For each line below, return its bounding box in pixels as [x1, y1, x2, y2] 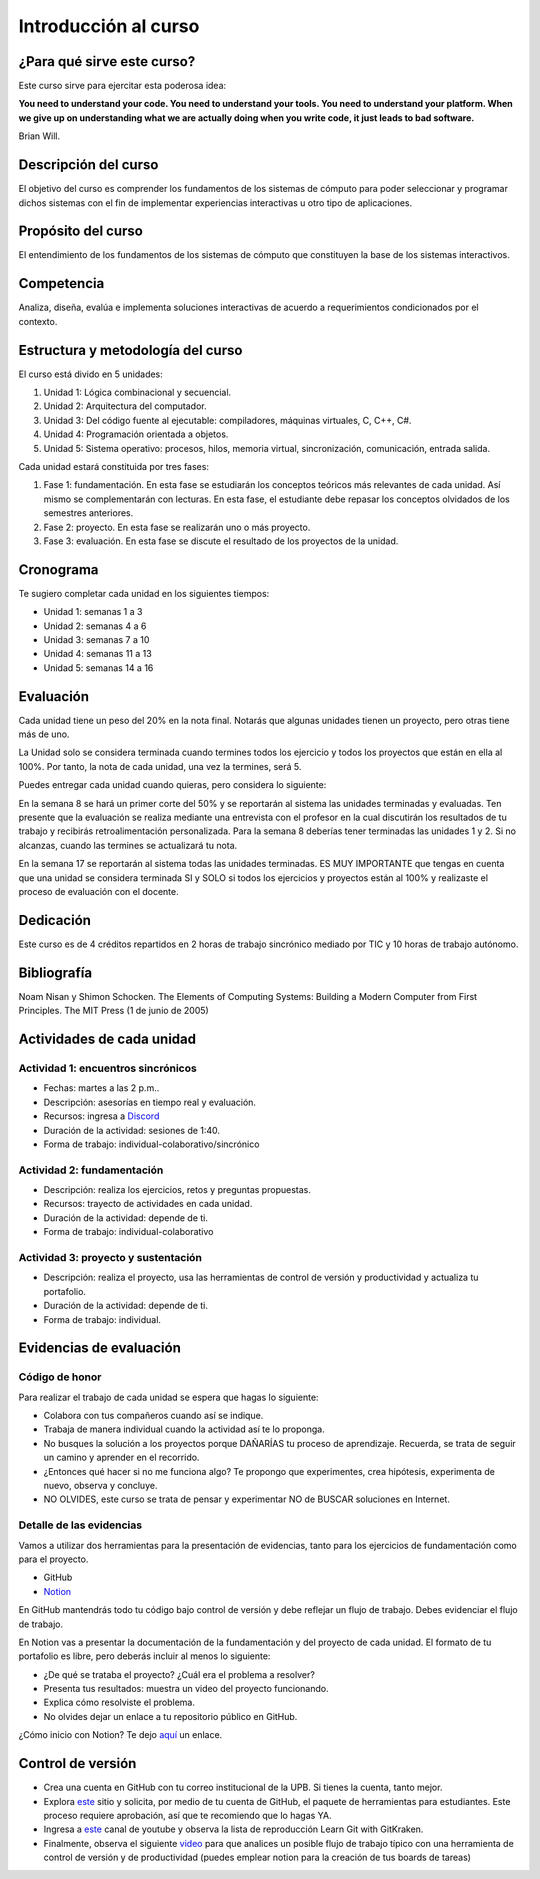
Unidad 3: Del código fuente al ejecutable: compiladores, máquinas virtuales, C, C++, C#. [43, 414, 412, 426]
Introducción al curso [18, 15, 200, 37]
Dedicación [18, 911, 92, 929]
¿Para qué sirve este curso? [18, 53, 196, 70]
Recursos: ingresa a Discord [43, 1110, 160, 1122]
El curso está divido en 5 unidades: [18, 368, 164, 380]
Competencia [18, 275, 105, 292]
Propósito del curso [18, 223, 144, 240]
